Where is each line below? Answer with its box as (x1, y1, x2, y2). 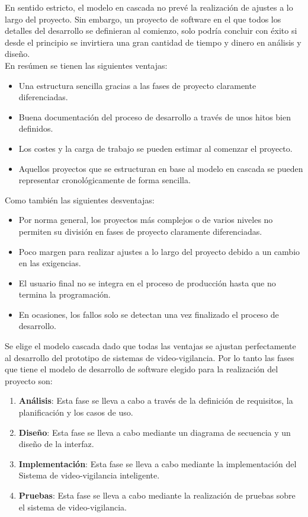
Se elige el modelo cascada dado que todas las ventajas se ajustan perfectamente (5, 340, 296, 352)
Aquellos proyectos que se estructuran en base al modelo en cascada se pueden (18, 162, 303, 174)
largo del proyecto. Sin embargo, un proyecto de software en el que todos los (5, 12, 281, 25)
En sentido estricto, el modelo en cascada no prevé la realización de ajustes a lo (5, 1, 293, 13)
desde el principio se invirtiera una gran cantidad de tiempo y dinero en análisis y (5, 36, 301, 48)
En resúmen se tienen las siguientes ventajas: (5, 59, 168, 71)
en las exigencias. (18, 257, 81, 269)
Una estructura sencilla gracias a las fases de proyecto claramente (18, 79, 256, 91)
